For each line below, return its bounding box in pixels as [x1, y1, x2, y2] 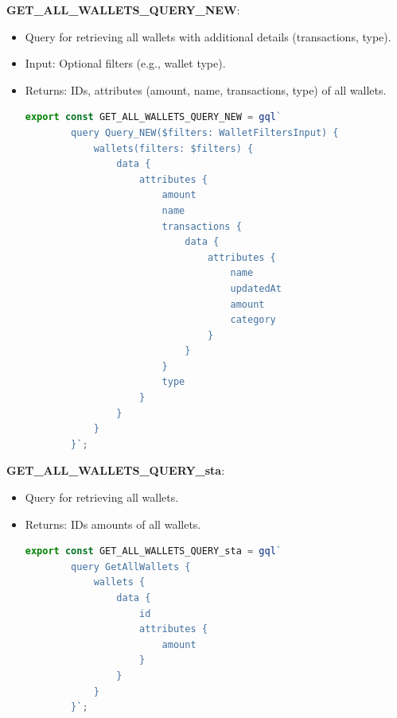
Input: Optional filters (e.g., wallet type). [25, 55, 226, 72]
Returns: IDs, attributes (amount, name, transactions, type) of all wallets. [25, 81, 387, 98]
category [230, 314, 276, 326]
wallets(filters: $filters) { [93, 142, 254, 154]
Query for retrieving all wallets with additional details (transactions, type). [25, 28, 391, 45]
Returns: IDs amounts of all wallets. [25, 515, 201, 532]
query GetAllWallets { [71, 561, 191, 572]
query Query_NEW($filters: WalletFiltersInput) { [71, 126, 339, 138]
